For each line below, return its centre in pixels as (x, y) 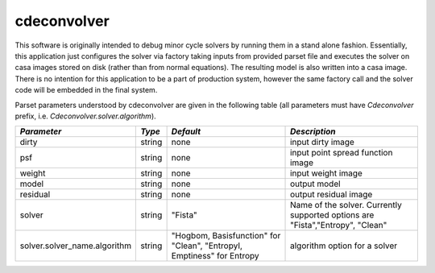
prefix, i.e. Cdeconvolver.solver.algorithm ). (85, 116)
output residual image (331, 195)
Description (313, 131)
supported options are (332, 215)
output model (316, 184)
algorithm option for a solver (344, 246)
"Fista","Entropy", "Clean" (339, 225)
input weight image (326, 173)
